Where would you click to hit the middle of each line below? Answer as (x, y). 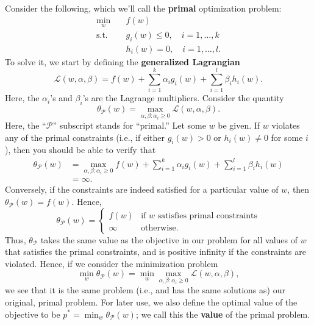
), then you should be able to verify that (80, 150)
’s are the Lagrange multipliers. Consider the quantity (183, 98)
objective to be (33, 314)
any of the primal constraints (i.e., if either (85, 137)
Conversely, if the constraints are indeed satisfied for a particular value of (142, 189)
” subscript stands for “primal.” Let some (129, 125)
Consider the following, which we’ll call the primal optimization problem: (143, 8)
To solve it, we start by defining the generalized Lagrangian (123, 61)
